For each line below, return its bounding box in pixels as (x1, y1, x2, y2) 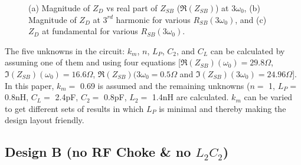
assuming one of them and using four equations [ (5, 56, 181, 68)
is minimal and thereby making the (159, 102, 286, 114)
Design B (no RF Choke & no (5, 143, 191, 161)
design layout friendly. (5, 114, 84, 126)
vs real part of (106, 2, 158, 14)
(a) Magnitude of (28, 2, 90, 14)
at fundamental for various (42, 25, 138, 37)
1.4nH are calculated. (152, 91, 229, 103)
